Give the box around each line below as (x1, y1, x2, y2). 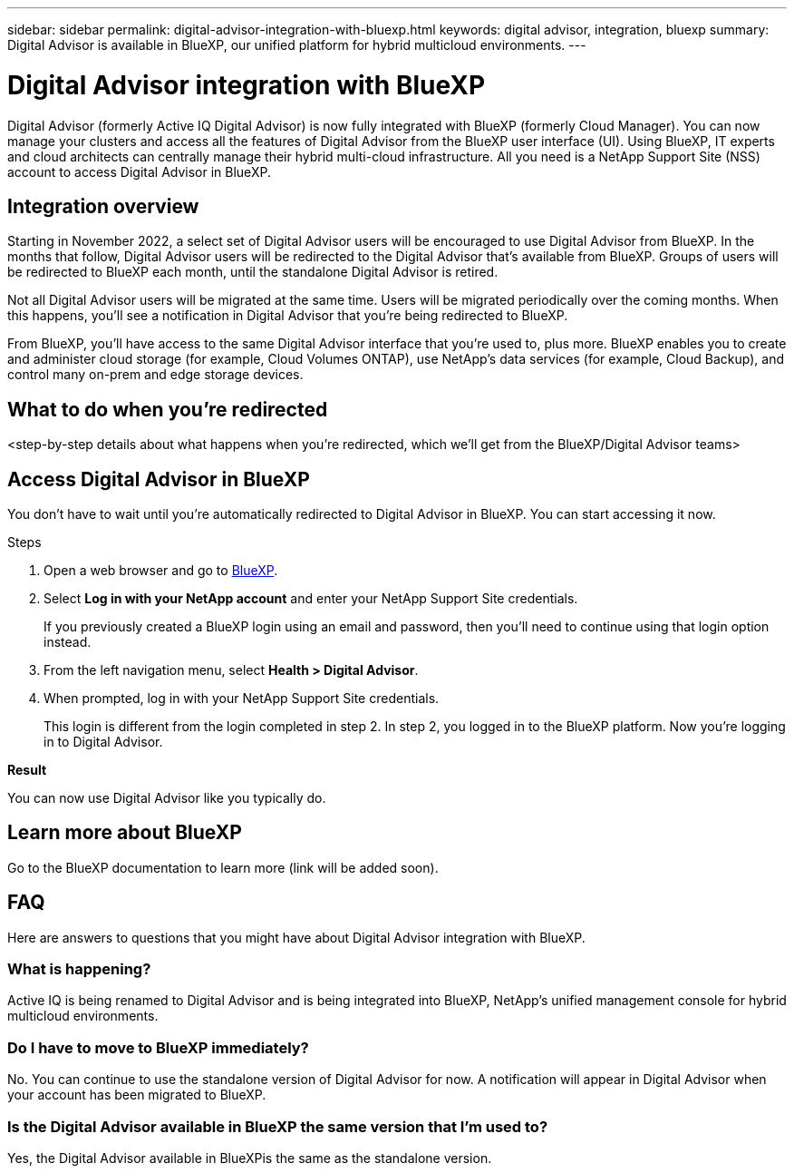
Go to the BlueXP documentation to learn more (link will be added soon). (7, 859, 439, 875)
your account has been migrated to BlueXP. (7, 1087, 266, 1103)
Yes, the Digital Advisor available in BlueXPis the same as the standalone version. (7, 1149, 492, 1166)
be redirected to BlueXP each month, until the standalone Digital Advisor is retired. (7, 264, 499, 280)
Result (7, 762, 47, 778)
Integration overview (7, 194, 199, 218)
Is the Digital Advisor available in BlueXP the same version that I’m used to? (7, 1117, 548, 1136)
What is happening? (7, 960, 151, 979)
